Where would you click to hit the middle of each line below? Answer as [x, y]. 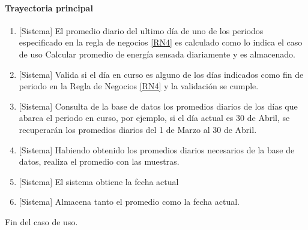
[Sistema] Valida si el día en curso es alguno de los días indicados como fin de [161, 74]
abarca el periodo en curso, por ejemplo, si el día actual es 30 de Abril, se [154, 118]
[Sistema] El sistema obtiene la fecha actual [99, 181]
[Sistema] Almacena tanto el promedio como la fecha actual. [129, 202]
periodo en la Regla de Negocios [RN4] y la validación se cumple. [139, 86]
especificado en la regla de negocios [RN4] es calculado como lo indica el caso [161, 42]
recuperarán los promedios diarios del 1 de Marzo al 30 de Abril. [138, 129]
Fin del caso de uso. [41, 221]
